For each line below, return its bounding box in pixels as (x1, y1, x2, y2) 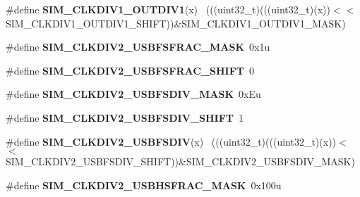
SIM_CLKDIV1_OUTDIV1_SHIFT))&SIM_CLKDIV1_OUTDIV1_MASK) (6, 15, 346, 30)
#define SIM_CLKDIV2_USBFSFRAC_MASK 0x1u (6, 39, 270, 54)
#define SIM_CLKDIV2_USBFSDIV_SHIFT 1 (6, 110, 244, 125)
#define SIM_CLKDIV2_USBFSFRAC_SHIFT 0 (6, 63, 254, 77)
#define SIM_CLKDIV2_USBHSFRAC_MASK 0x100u (6, 177, 282, 192)
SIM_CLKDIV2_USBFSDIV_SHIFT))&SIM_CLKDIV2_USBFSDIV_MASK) (6, 154, 355, 169)
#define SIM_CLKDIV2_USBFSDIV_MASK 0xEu (6, 87, 261, 101)
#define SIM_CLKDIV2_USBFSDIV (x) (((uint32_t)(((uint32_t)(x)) (6, 134, 337, 148)
